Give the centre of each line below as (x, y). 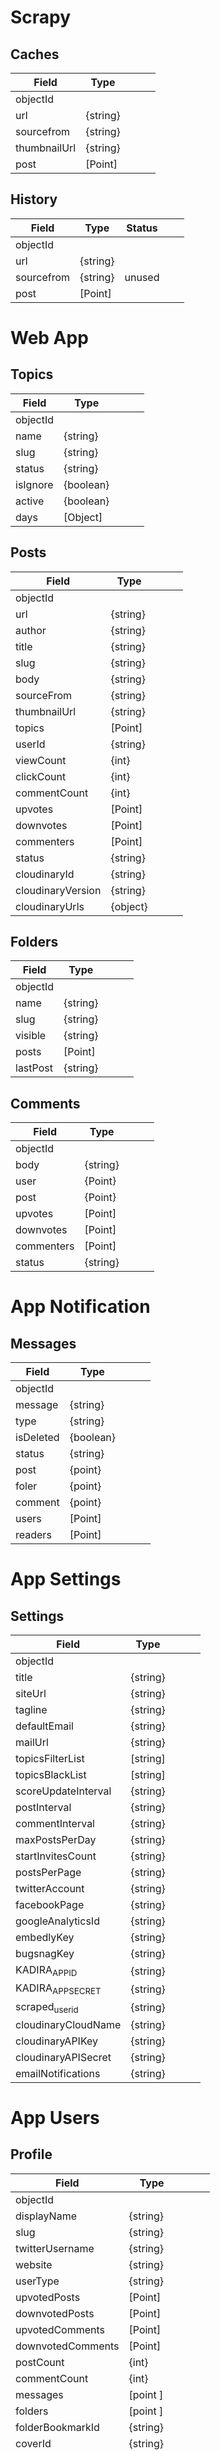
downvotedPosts (55, 2313)
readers (33, 1535)
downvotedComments (67, 2346)
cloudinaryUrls (50, 906)
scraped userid (47, 2007)
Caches (35, 54)
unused (142, 277)
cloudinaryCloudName (68, 2024)
